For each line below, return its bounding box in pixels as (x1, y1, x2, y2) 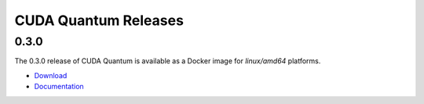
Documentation (34, 82, 84, 91)
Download (34, 70, 68, 80)
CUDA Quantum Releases (14, 12, 185, 29)
